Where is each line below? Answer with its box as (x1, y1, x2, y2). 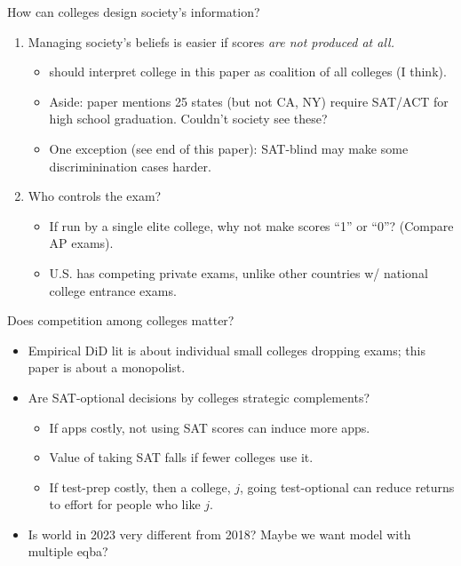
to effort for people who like (49, 495, 201, 514)
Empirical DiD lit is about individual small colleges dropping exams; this (28, 340, 425, 359)
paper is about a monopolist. (28, 358, 186, 377)
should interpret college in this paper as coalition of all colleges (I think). (49, 62, 447, 81)
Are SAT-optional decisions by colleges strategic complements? (28, 387, 370, 406)
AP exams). (49, 234, 114, 252)
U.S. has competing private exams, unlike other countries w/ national (49, 263, 428, 282)
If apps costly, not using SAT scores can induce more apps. (49, 418, 370, 436)
